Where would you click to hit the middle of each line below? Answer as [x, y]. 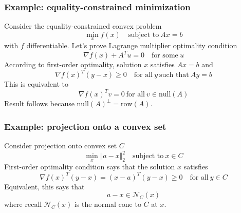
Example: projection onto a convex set [85, 126]
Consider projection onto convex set [61, 146]
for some [165, 56]
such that [174, 75]
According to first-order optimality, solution [73, 64]
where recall [23, 204]
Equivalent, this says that [44, 186]
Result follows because [39, 103]
